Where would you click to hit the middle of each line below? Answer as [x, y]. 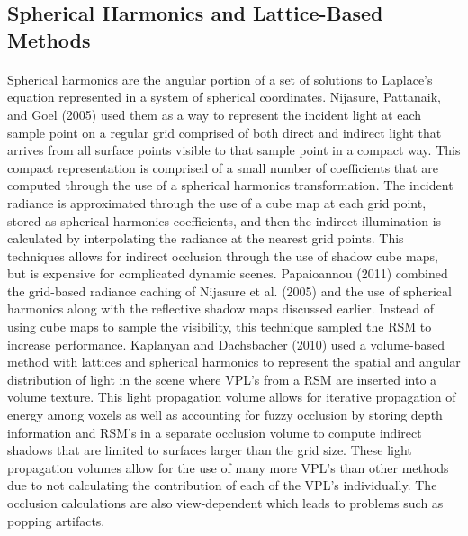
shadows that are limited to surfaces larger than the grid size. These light [210, 450]
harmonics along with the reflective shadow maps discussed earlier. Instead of [220, 309]
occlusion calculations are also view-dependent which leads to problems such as [225, 503]
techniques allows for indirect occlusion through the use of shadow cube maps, [223, 255]
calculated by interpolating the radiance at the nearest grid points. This [206, 238]
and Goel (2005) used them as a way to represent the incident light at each [215, 114]
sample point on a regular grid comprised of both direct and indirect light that [225, 132]
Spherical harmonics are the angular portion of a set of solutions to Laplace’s [220, 79]
